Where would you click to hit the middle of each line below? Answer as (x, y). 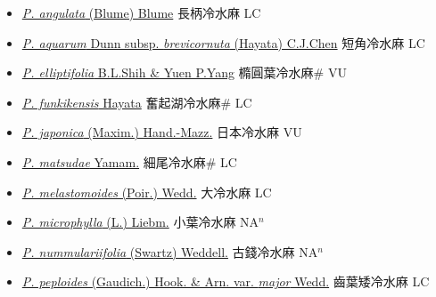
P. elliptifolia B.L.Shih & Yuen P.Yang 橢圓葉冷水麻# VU (184, 72)
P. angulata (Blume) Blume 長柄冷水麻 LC (141, 12)
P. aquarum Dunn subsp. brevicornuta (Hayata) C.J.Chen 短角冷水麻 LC (223, 42)
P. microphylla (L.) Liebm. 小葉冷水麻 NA (140, 222)
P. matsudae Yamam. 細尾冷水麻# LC (129, 161)
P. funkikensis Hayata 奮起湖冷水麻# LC (137, 102)
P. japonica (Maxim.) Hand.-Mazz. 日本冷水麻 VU (162, 132)
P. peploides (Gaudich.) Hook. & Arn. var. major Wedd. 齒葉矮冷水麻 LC (226, 281)
